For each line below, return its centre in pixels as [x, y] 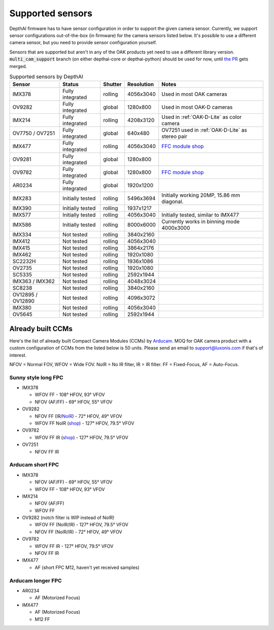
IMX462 [22, 255]
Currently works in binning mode [201, 222]
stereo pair [175, 136]
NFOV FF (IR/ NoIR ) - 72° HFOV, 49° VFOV [78, 416]
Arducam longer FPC [36, 581]
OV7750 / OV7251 [34, 133]
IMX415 [21, 248]
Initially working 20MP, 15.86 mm [201, 195]
